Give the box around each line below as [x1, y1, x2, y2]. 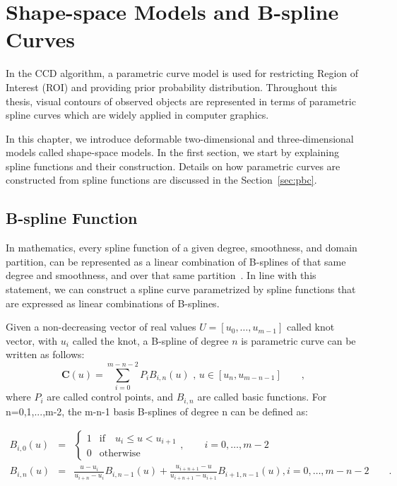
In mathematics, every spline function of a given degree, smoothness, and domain [6, 240, 357, 255]
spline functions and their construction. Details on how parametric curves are [6, 158, 340, 173]
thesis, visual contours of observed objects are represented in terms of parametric [6, 93, 356, 108]
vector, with [6, 333, 58, 348]
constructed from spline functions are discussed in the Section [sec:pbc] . [6, 172, 317, 187]
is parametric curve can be [241, 333, 356, 348]
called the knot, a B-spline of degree [72, 333, 229, 348]
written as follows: [6, 347, 85, 362]
